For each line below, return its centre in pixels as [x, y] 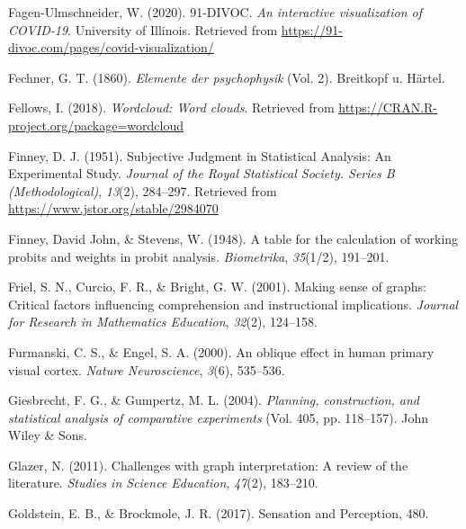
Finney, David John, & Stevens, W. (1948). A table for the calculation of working [233, 238]
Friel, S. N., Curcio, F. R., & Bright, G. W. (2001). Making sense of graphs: [217, 287]
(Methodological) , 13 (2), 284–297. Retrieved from [143, 190]
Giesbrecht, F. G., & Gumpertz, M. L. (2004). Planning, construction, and [214, 400]
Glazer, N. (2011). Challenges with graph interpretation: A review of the [208, 465]
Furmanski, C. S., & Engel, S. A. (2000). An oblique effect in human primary [221, 351]
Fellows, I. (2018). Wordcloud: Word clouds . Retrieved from [171, 108]
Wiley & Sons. [48, 435]
